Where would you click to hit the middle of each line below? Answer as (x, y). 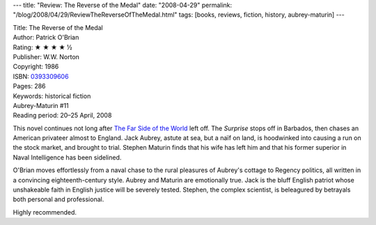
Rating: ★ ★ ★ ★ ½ (42, 47)
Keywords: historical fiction (52, 96)
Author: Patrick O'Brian (46, 38)
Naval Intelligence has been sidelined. (67, 157)
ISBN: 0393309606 (41, 76)
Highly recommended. (45, 212)
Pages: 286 (29, 86)
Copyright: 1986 (36, 67)
